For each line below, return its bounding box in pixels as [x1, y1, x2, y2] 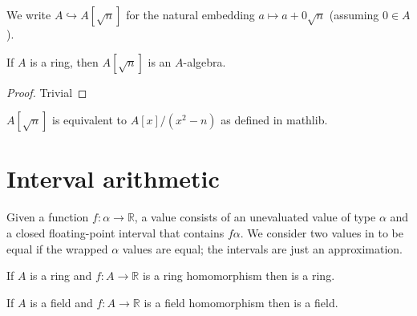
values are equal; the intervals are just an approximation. [122, 240, 403, 257]
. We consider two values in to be [240, 224, 403, 241]
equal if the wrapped [6, 240, 108, 257]
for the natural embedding [126, 6, 255, 22]
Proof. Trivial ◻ [6, 83, 87, 100]
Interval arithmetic [6, 162, 220, 195]
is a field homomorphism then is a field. [144, 294, 338, 310]
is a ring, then [30, 53, 99, 70]
